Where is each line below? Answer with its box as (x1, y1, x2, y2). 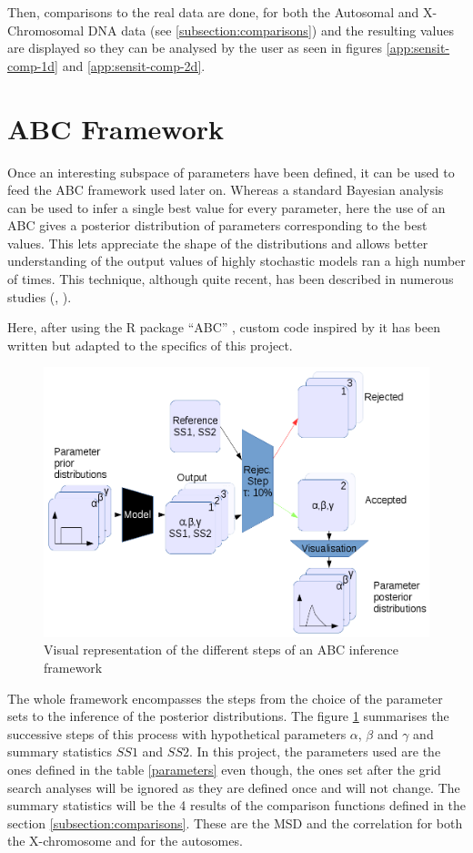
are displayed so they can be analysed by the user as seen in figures (7, 38, 383, 57)
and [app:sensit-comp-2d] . (62, 56, 206, 75)
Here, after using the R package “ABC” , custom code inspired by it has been (7, 318, 440, 337)
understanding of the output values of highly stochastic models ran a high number (7, 251, 466, 270)
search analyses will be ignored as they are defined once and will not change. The (7, 777, 460, 797)
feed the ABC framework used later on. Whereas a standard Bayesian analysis (7, 180, 444, 199)
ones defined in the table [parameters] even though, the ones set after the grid (7, 759, 441, 778)
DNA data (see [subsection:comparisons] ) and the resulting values (87, 20, 454, 39)
